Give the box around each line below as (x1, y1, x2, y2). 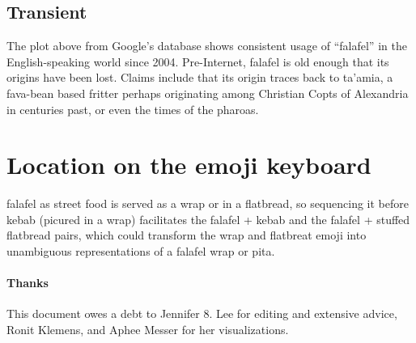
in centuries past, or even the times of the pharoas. (6, 100, 259, 117)
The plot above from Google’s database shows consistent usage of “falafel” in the (6, 37, 407, 54)
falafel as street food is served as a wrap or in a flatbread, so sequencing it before (6, 195, 409, 212)
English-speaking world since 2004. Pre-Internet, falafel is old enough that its (6, 53, 389, 70)
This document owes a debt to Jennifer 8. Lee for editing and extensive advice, (6, 305, 397, 322)
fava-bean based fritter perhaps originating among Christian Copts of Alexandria (6, 84, 409, 101)
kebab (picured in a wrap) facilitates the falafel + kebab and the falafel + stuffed (6, 210, 410, 227)
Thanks (6, 274, 49, 291)
